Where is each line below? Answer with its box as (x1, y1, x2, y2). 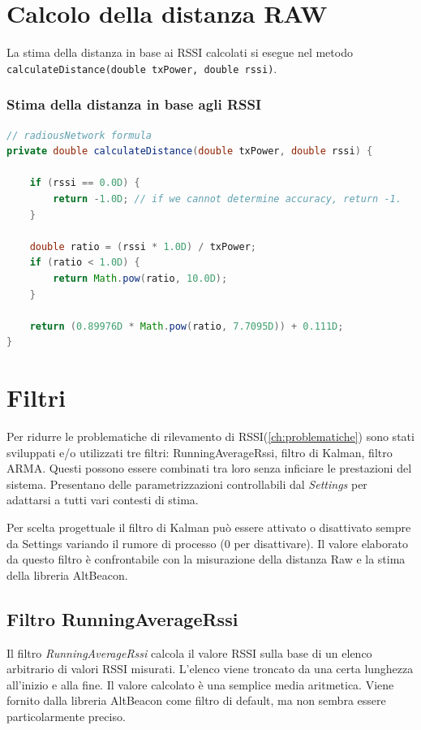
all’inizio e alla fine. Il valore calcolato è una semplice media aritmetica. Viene (6, 676, 394, 693)
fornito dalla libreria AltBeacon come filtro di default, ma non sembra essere (6, 692, 386, 709)
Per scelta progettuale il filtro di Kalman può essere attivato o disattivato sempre (6, 519, 411, 535)
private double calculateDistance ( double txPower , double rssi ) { (6, 145, 373, 158)
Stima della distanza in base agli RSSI (6, 94, 262, 114)
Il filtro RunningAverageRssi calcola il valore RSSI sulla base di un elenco (6, 644, 372, 661)
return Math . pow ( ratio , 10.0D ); (53, 272, 228, 284)
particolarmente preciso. (6, 707, 126, 724)
